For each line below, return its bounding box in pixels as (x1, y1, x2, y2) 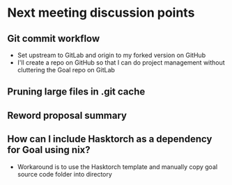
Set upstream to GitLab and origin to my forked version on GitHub (17, 51, 206, 59)
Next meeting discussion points (7, 5, 195, 21)
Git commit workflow (7, 33, 100, 45)
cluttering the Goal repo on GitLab (17, 66, 115, 74)
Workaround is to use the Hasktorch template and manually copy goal (17, 162, 218, 171)
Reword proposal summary (7, 109, 127, 121)
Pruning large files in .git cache (7, 86, 146, 98)
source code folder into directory (17, 170, 113, 178)
